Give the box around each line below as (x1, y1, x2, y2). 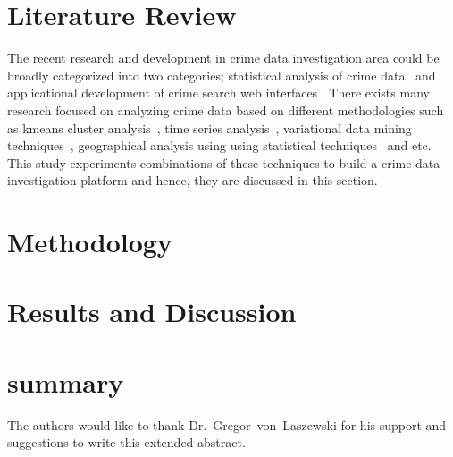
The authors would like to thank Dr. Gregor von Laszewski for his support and (7, 415, 447, 434)
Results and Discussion (7, 293, 297, 330)
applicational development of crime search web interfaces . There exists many (7, 83, 430, 102)
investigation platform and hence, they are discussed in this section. (7, 171, 378, 190)
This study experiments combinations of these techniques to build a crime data (7, 153, 440, 172)
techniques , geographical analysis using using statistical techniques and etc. (7, 136, 432, 155)
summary (7, 363, 124, 400)
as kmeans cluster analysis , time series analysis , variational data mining (7, 118, 412, 137)
